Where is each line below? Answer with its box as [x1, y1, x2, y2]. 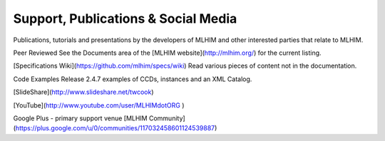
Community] [148, 114, 185, 122]
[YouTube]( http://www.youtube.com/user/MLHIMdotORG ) [13, 100, 185, 110]
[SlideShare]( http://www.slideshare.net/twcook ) [13, 88, 154, 96]
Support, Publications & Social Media [13, 11, 237, 26]
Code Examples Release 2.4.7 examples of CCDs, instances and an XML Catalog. [13, 75, 252, 83]
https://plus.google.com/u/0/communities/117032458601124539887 [15, 124, 215, 132]
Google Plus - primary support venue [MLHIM [13, 114, 148, 122]
